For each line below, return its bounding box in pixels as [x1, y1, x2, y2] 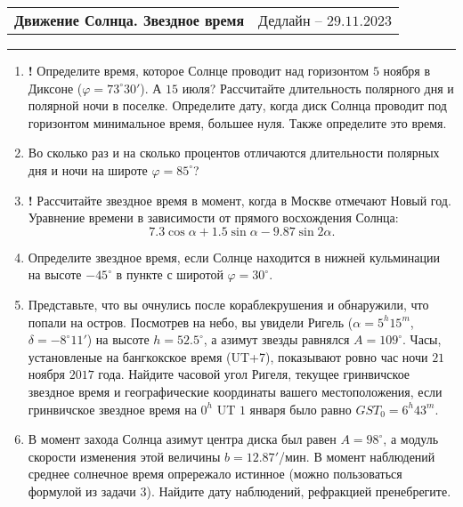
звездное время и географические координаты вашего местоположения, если [28, 382, 443, 400]
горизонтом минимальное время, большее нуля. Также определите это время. [28, 113, 447, 132]
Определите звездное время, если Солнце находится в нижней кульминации [28, 247, 440, 266]
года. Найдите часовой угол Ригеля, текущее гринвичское [98, 365, 410, 383]
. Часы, [402, 330, 442, 349]
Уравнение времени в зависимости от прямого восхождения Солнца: [28, 208, 399, 227]
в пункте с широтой [116, 265, 223, 284]
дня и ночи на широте [28, 160, 148, 179]
